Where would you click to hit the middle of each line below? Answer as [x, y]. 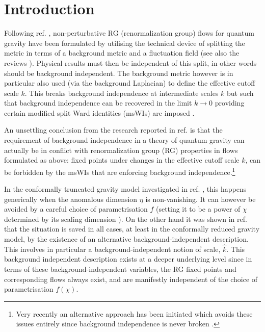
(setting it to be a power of [198, 209]
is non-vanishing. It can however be [201, 199]
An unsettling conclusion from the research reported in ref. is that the [113, 130]
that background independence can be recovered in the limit [98, 103]
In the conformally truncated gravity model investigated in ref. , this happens [125, 189]
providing [230, 103]
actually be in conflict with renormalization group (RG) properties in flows [121, 150]
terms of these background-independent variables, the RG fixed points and [120, 269]
